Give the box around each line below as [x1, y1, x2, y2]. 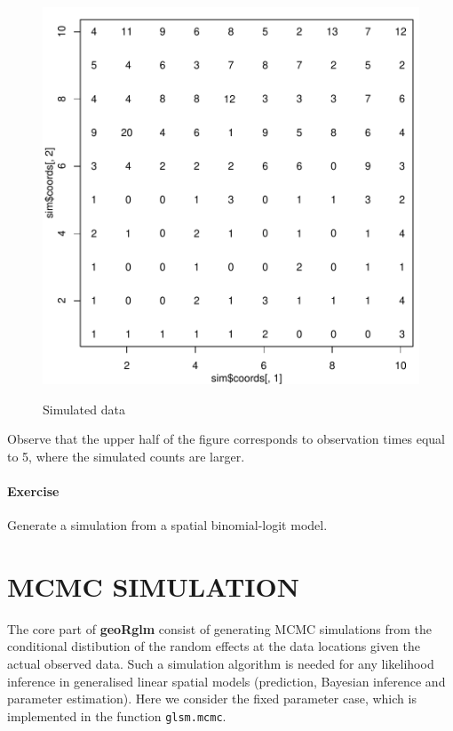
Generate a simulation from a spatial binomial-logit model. [7, 516, 328, 534]
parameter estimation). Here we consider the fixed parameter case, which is [7, 689, 417, 708]
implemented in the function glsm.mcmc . [7, 706, 226, 725]
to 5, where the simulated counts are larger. [7, 446, 245, 465]
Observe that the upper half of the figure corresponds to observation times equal [7, 430, 445, 448]
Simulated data [43, 399, 125, 418]
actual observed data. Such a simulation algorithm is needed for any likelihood [7, 655, 434, 673]
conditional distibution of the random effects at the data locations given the [7, 637, 421, 655]
